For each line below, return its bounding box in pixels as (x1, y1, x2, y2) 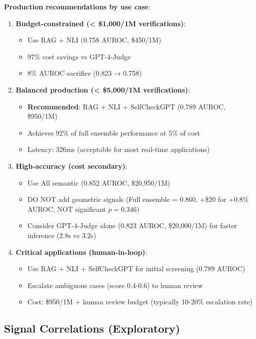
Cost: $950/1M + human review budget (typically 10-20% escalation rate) (27, 296, 253, 307)
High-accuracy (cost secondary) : (15, 160, 128, 171)
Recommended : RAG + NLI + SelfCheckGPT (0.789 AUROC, (27, 101, 226, 111)
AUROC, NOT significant (27, 203, 106, 214)
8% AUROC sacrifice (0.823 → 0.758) (27, 68, 142, 78)
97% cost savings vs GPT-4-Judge (27, 51, 131, 61)
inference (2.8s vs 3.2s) (27, 230, 97, 240)
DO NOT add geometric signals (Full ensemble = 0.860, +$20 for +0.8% (27, 194, 249, 204)
